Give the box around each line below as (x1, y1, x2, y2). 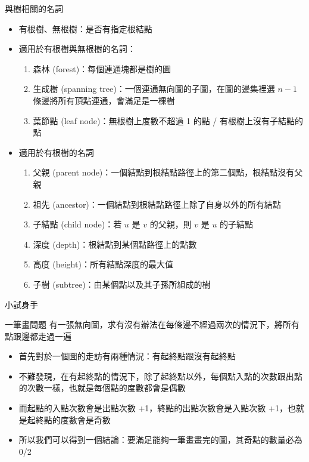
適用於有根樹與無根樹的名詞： (18, 42, 136, 55)
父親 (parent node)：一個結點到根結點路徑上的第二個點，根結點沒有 (33, 166, 295, 178)
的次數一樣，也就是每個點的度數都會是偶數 (18, 381, 186, 394)
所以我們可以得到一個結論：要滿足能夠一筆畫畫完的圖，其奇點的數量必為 (18, 433, 302, 446)
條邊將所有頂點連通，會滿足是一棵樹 (33, 94, 175, 106)
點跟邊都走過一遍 (5, 329, 71, 342)
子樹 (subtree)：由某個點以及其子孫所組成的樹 (33, 278, 211, 290)
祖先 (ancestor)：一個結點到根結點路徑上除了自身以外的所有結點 (33, 198, 281, 210)
